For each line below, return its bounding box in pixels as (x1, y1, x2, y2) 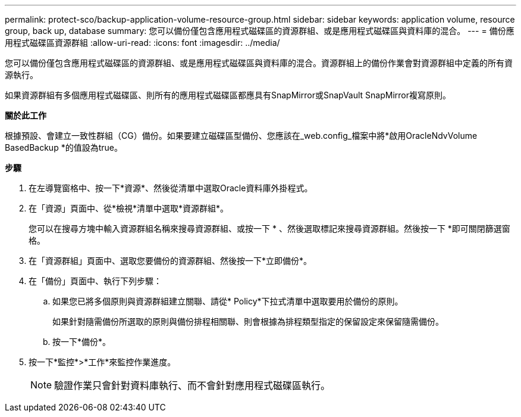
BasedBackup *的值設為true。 (5, 142, 123, 153)
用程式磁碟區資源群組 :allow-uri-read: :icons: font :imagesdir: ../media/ (5, 38, 280, 48)
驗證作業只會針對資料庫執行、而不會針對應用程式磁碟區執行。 (54, 379, 331, 391)
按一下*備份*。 (52, 337, 111, 347)
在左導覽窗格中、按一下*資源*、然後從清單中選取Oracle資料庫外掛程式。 (29, 183, 313, 193)
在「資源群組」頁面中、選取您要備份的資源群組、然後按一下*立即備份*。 (29, 256, 312, 266)
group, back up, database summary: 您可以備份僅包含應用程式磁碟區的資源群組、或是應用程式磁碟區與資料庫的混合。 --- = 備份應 (5, 26, 514, 36)
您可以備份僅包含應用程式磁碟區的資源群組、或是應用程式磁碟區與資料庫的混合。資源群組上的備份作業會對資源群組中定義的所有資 (5, 58, 513, 68)
